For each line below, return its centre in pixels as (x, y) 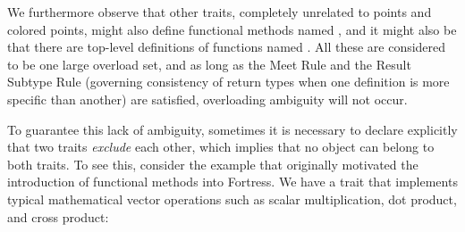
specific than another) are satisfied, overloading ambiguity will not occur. (207, 99)
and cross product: (58, 216)
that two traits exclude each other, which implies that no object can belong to (221, 147)
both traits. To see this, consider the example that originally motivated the (213, 164)
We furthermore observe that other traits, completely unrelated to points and (220, 12)
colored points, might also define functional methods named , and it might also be (232, 29)
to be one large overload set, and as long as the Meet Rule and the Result (209, 64)
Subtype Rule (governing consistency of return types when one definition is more (228, 82)
